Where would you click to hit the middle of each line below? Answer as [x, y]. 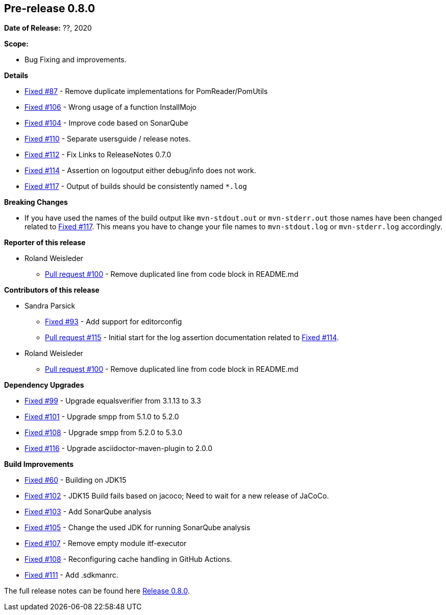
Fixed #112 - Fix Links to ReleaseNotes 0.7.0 [98, 155]
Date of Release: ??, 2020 [48, 28]
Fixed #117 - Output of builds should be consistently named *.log [136, 186]
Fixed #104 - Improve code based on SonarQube [106, 123]
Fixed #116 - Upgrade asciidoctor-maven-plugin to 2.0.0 [119, 448]
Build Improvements [39, 464]
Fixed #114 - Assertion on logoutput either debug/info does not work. [140, 171]
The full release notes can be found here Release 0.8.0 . [97, 591]
